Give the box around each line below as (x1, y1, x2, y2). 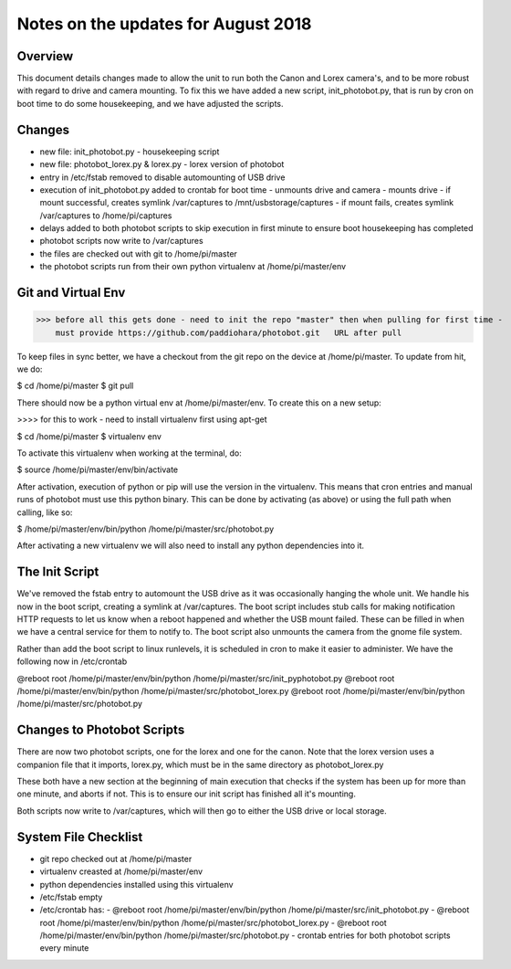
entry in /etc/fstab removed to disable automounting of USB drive (39, 172, 286, 183)
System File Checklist (16, 829, 143, 845)
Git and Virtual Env (16, 285, 126, 300)
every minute (39, 943, 89, 953)
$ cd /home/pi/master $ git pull (16, 380, 134, 392)
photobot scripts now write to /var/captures (39, 236, 204, 247)
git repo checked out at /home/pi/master (39, 853, 193, 864)
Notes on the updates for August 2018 (16, 14, 312, 34)
